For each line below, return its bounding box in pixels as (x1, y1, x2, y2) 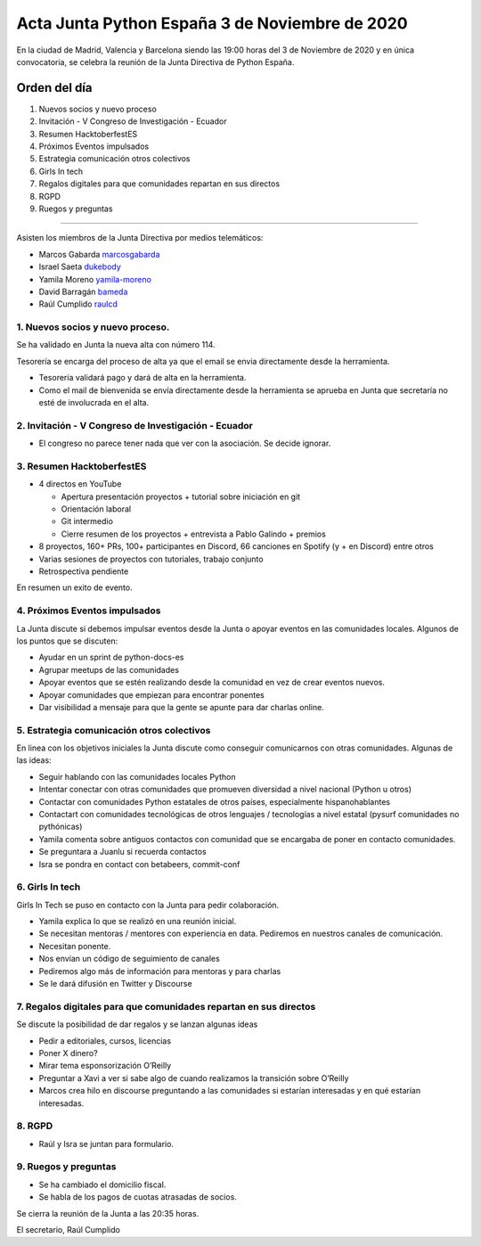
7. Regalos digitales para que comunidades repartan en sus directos (16, 1000, 316, 1012)
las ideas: (16, 755, 53, 766)
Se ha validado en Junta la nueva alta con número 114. (16, 340, 216, 350)
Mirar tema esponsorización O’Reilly (38, 1061, 172, 1071)
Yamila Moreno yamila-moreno (38, 274, 151, 284)
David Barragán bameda (38, 286, 128, 297)
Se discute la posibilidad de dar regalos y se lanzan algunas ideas (16, 1019, 258, 1029)
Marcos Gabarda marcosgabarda (38, 249, 160, 259)
